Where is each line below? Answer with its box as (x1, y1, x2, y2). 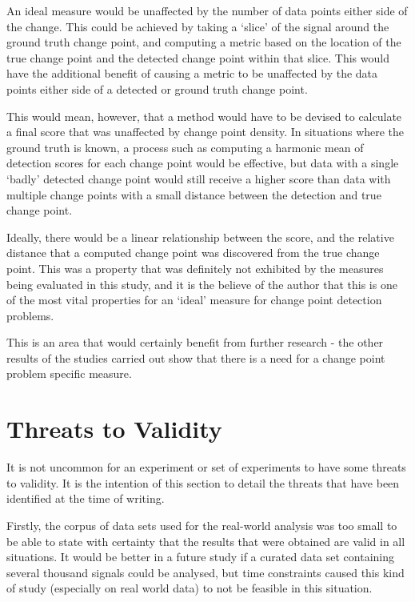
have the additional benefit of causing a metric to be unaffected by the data (6, 65, 378, 82)
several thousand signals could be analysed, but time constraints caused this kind (6, 564, 405, 580)
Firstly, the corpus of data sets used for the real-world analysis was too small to (6, 516, 397, 533)
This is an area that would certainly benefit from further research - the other (6, 334, 384, 351)
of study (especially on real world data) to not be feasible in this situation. (6, 580, 373, 596)
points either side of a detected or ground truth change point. (6, 80, 308, 97)
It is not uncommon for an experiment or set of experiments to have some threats (6, 459, 406, 476)
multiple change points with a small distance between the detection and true (6, 186, 381, 203)
